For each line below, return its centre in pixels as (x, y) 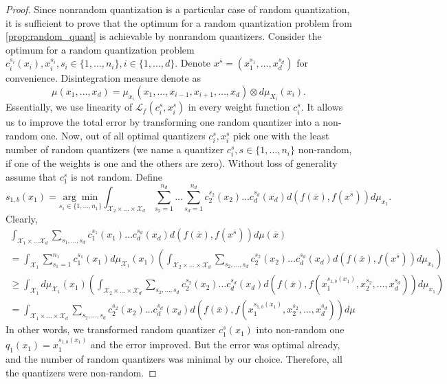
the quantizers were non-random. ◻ (81, 372)
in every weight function (239, 107)
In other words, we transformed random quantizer (111, 329)
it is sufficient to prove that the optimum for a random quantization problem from (179, 22)
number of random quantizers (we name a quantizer (115, 149)
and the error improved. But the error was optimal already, (215, 345)
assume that (31, 176)
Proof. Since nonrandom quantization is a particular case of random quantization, (178, 9)
